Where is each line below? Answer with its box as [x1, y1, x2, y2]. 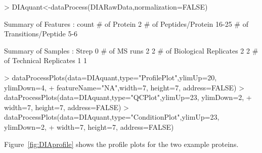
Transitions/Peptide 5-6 [4, 28, 78, 39]
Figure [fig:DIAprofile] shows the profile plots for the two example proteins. [4, 138, 239, 149]
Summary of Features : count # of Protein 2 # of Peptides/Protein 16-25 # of [4, 18, 248, 29]
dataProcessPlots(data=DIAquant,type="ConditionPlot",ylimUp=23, [4, 112, 220, 122]
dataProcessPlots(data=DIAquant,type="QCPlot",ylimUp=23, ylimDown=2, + [4, 92, 252, 103]
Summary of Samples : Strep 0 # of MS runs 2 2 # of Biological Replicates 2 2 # [4, 45, 258, 56]
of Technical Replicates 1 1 [4, 55, 87, 66]
